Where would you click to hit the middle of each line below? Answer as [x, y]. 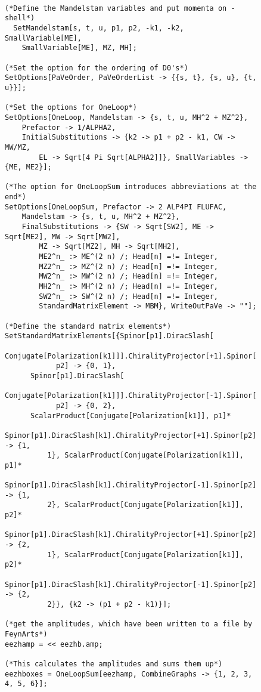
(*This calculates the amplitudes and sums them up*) [114, 664]
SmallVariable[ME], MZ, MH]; [79, 48]
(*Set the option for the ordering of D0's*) [97, 68]
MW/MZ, [18, 147]
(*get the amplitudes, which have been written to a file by [129, 624]
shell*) [20, 18]
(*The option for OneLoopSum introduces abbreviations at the [131, 187]
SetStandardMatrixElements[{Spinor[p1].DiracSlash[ [109, 336]
